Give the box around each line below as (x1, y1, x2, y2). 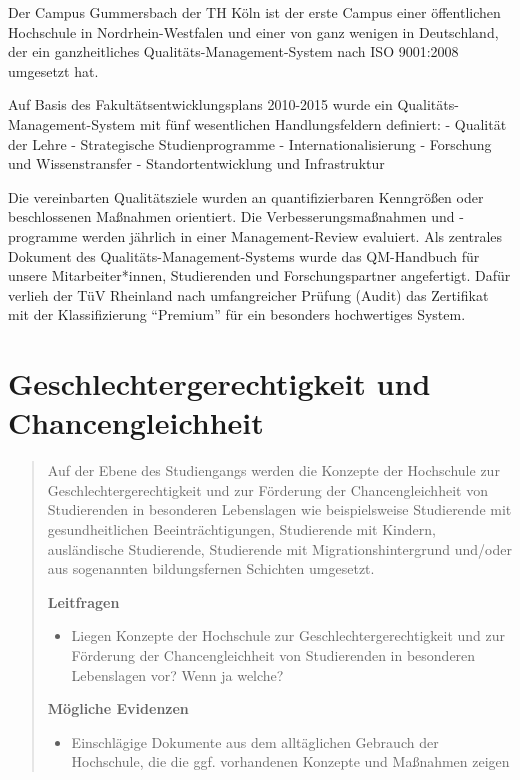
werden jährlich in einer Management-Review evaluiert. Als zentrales (81, 225, 503, 246)
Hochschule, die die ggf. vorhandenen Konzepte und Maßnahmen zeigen (71, 751, 510, 772)
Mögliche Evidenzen (47, 698, 189, 719)
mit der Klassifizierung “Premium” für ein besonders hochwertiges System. (8, 304, 466, 325)
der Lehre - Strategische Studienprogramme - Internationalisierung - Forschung (8, 133, 492, 154)
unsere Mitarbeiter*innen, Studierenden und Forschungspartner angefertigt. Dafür (8, 265, 511, 286)
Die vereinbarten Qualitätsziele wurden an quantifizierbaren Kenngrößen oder (8, 186, 484, 207)
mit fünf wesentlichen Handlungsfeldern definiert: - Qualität (139, 113, 507, 134)
